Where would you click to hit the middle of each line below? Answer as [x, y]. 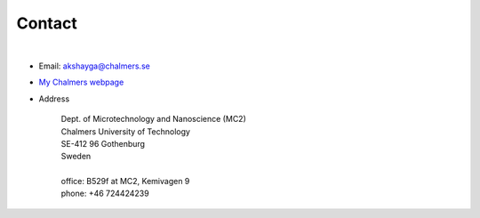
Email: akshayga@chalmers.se [94, 66]
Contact [47, 23]
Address [54, 99]
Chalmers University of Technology [126, 131]
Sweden [76, 157]
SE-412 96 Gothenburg [103, 143]
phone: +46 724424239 [105, 194]
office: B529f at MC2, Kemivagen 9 [125, 182]
